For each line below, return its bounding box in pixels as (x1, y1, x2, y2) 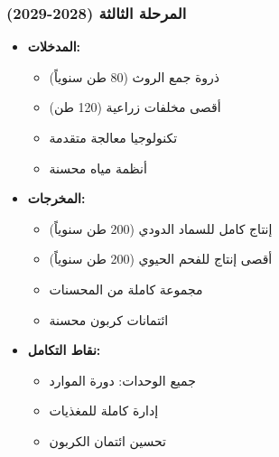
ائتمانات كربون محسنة (49, 310, 169, 329)
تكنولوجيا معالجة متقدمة (49, 128, 178, 146)
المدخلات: (27, 37, 81, 56)
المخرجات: (27, 189, 86, 208)
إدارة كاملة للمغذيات (49, 401, 159, 420)
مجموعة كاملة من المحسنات (49, 279, 203, 298)
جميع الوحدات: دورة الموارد (49, 370, 196, 389)
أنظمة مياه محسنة (49, 158, 147, 177)
